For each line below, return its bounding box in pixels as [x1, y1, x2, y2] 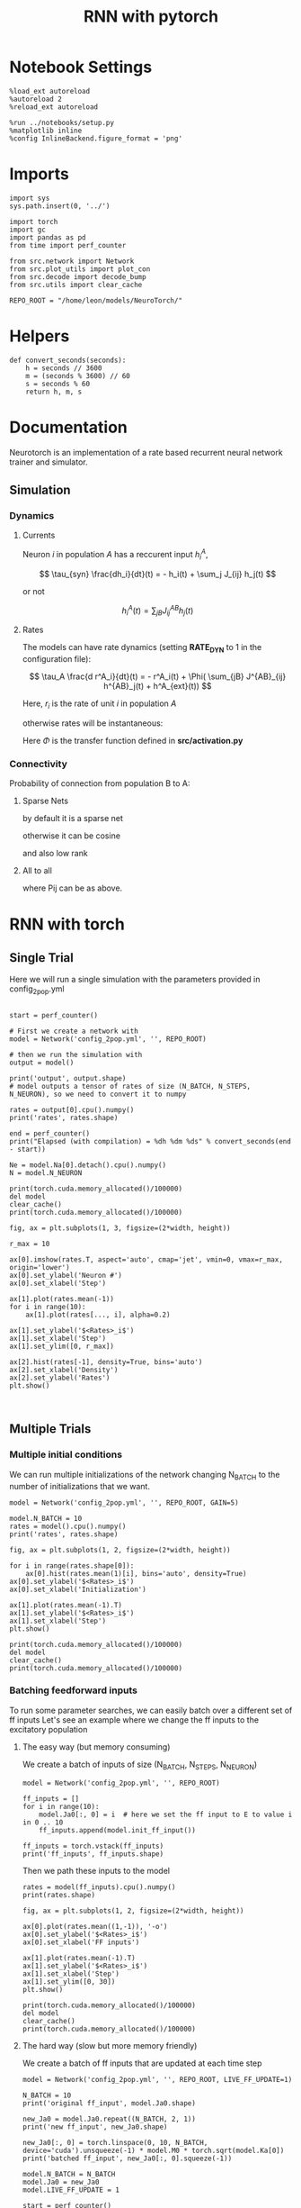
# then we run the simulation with [9, 1051, 143, 1060]
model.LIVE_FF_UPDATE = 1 [22, 2185, 120, 2194]
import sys [9, 194, 50, 203]
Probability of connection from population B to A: [9, 778, 190, 789]
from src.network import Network [9, 257, 135, 266]
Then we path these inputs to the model [22, 1865, 171, 1876]
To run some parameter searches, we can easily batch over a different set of [9, 1705, 293, 1715]
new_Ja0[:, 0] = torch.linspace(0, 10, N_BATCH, [22, 2138, 208, 2147]
